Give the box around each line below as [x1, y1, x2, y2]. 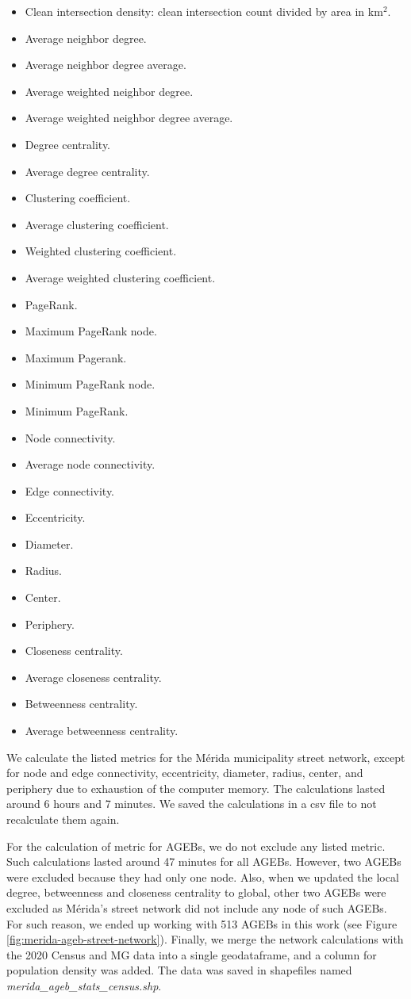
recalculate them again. [6, 811, 120, 827]
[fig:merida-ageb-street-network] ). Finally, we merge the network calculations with [6, 931, 404, 947]
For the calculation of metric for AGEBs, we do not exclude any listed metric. [6, 837, 386, 854]
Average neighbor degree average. [25, 56, 186, 73]
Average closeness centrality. [25, 668, 162, 685]
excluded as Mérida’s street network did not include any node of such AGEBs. [6, 899, 387, 916]
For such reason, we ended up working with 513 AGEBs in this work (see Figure [6, 915, 398, 932]
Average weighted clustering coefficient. [25, 269, 216, 285]
